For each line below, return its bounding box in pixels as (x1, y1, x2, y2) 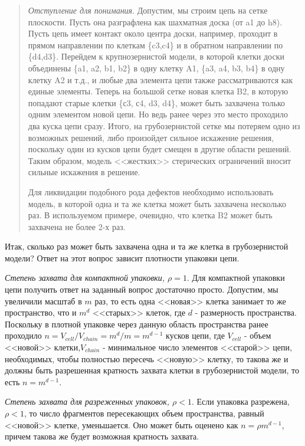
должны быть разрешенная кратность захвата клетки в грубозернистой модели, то (5, 364, 299, 376)
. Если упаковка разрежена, (191, 395, 290, 408)
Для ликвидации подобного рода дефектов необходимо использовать (28, 185, 274, 198)
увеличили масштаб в (5, 294, 82, 307)
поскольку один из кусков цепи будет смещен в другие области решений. (28, 143, 291, 155)
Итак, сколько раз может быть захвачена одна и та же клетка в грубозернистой (5, 240, 288, 252)
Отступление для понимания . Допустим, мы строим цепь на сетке (28, 4, 268, 16)
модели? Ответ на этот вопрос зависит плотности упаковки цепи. (5, 251, 240, 264)
